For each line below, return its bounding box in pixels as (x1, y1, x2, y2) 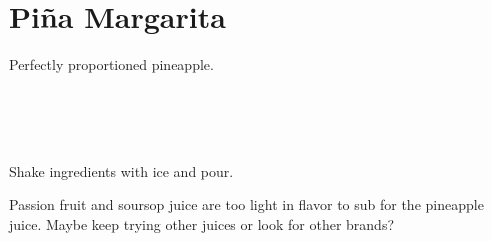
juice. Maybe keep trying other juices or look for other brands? (9, 213, 395, 234)
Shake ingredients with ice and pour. (9, 160, 234, 181)
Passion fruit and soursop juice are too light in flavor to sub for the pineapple (9, 194, 484, 215)
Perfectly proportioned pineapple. (9, 54, 214, 75)
